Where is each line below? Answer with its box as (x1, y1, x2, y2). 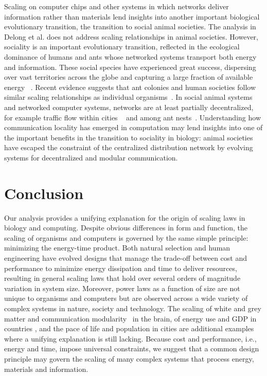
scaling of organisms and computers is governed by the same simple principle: (4, 232, 248, 243)
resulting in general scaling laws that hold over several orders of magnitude (4, 273, 241, 283)
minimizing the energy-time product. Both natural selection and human (4, 242, 230, 253)
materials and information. (4, 363, 88, 374)
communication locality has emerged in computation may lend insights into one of (4, 122, 263, 133)
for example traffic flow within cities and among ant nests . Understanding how (4, 112, 261, 122)
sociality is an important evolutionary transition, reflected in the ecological (4, 41, 240, 52)
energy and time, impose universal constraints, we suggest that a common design (4, 343, 259, 354)
